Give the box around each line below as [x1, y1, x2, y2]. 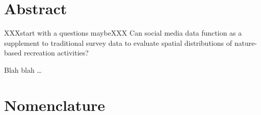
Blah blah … [4, 64, 42, 75]
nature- [234, 37, 257, 48]
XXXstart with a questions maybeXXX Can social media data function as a [4, 27, 242, 38]
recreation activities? [23, 47, 89, 58]
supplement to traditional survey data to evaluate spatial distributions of [4, 37, 232, 48]
